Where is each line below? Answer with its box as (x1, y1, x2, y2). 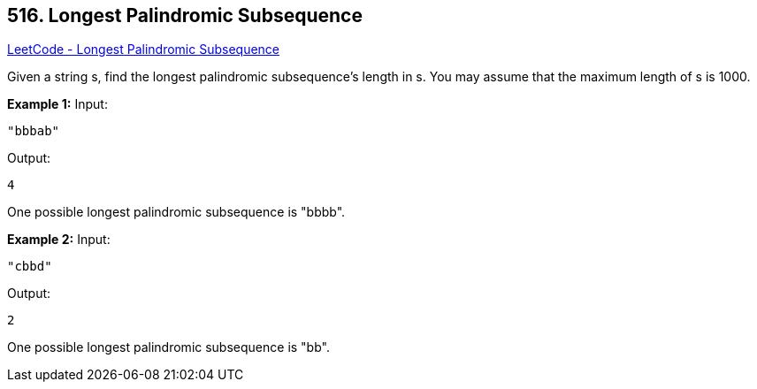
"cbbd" (7, 259, 52, 274)
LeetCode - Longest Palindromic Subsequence (7, 42, 280, 57)
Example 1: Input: (7, 96, 108, 112)
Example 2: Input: (7, 232, 111, 248)
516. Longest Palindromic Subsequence (7, 4, 363, 27)
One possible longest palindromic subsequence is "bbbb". (7, 204, 346, 220)
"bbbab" (7, 124, 60, 139)
